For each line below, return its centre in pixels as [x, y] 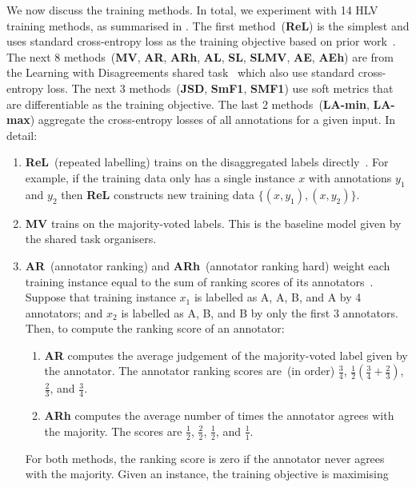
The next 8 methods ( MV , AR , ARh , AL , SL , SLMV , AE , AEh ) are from [200, 56]
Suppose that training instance [100, 297]
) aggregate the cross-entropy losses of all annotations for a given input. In [213, 120]
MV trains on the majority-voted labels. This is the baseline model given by [213, 223]
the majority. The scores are [113, 431]
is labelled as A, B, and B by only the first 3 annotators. [260, 312]
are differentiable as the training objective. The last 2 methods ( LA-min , [188, 104]
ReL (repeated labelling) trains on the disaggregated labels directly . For [207, 162]
